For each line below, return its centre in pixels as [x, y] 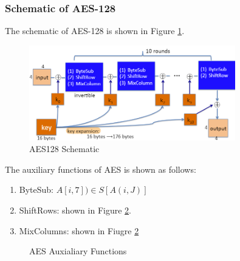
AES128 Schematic [64, 149]
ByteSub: [36, 190]
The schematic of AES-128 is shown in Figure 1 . [95, 31]
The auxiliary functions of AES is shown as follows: [101, 169]
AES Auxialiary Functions [78, 251]
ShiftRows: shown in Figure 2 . [75, 210]
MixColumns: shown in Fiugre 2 [79, 230]
